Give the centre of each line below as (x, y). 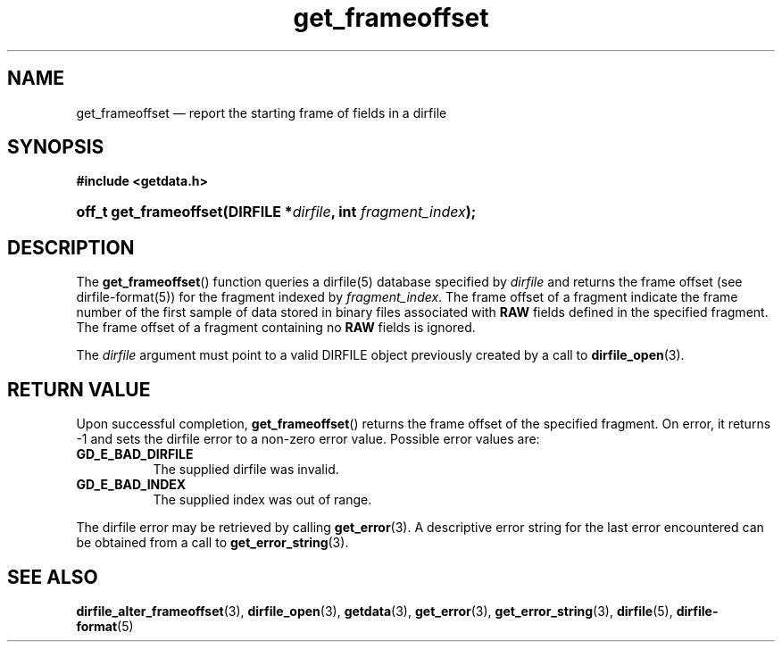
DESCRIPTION (71, 247)
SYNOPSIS (56, 147)
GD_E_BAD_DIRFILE (135, 454)
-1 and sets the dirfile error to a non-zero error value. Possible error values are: (308, 439)
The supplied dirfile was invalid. (246, 470)
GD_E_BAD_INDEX (131, 485)
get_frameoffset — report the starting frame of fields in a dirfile (262, 112)
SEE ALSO (53, 577)
